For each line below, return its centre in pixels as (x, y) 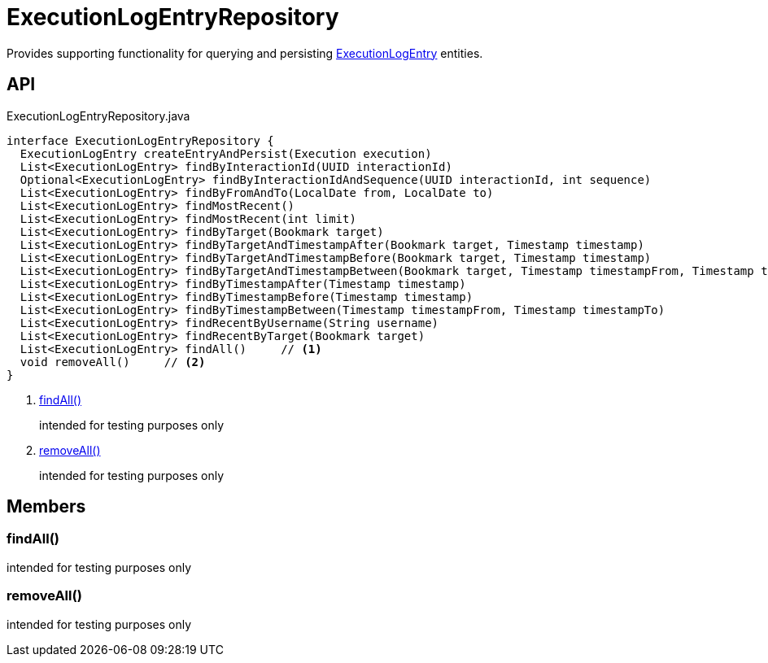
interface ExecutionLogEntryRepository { (140, 140)
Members (46, 507)
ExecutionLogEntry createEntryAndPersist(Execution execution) (226, 153)
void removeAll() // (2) (113, 362)
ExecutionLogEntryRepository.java (98, 116)
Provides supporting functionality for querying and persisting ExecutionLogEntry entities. (245, 53)
